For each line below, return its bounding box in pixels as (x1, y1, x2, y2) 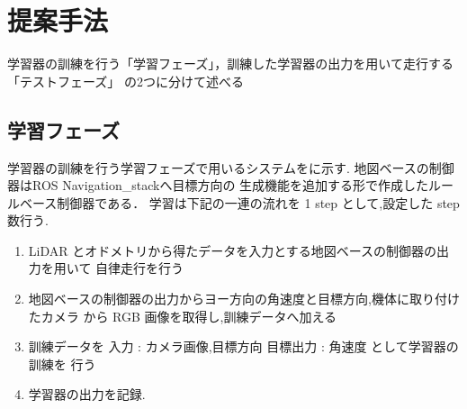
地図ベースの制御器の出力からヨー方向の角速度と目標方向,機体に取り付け (28, 289, 460, 308)
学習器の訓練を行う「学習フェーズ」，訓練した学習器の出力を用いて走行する (7, 54, 454, 73)
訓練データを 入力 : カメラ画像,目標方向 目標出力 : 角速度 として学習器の (28, 337, 459, 356)
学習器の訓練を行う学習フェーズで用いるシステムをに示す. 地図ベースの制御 (7, 158, 454, 177)
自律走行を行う (95, 259, 184, 277)
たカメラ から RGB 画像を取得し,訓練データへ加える (28, 306, 337, 325)
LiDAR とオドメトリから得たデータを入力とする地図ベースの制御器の (28, 241, 437, 259)
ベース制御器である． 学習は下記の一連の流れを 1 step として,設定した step (19, 193, 460, 212)
